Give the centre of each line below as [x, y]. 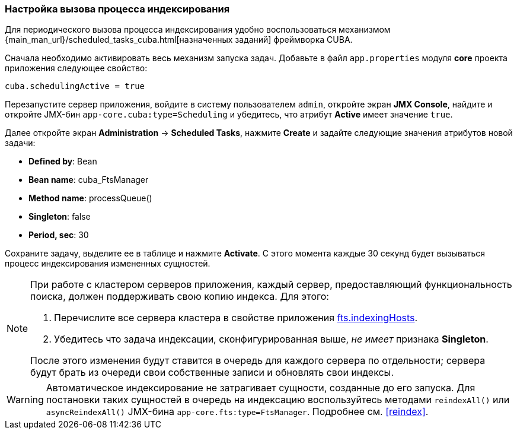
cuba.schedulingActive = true [75, 86]
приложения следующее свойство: [76, 68]
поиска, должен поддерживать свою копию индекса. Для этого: [180, 297]
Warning [25, 400]
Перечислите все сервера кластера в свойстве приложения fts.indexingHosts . [236, 318]
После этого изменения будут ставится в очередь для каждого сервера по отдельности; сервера [258, 361]
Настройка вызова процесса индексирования [117, 9]
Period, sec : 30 [59, 235]
